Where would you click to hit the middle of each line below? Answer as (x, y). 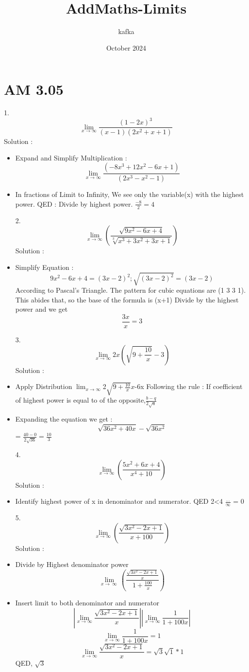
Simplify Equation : (44, 267)
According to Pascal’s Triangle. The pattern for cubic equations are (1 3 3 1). (131, 290)
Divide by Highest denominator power (72, 564)
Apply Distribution (44, 386)
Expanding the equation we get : (64, 419)
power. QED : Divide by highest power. (74, 203)
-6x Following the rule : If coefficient (189, 386)
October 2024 (126, 47)
